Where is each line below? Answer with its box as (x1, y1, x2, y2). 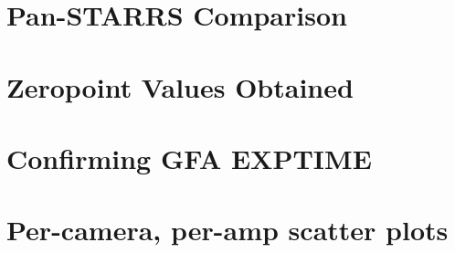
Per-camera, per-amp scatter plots (6, 211, 449, 248)
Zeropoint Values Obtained (6, 68, 354, 105)
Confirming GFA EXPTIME (6, 139, 372, 176)
